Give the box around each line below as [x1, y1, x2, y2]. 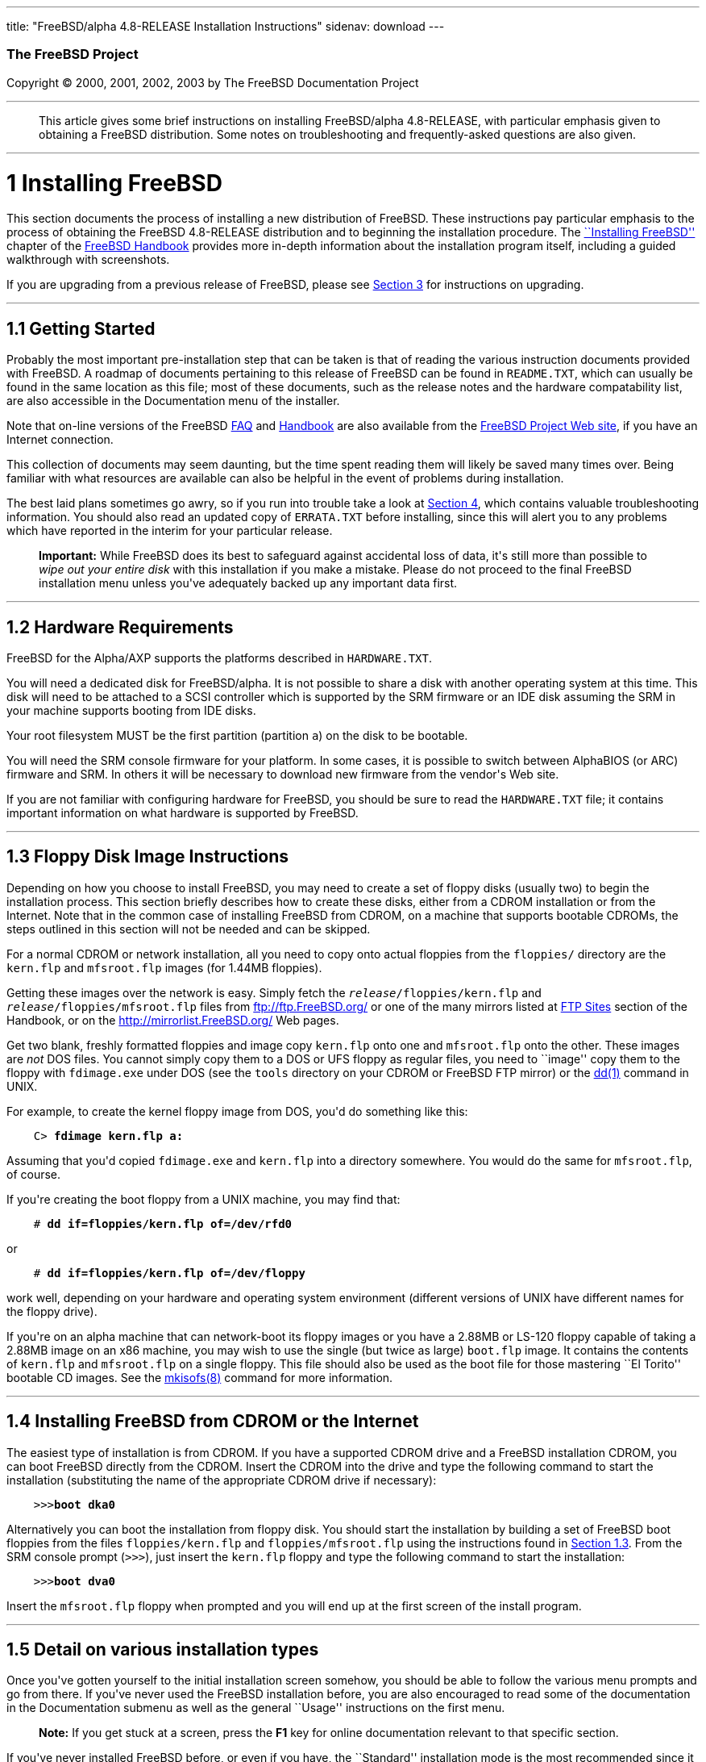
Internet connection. [6, 432, 114, 447]
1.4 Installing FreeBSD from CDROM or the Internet [6, 1411, 419, 1432]
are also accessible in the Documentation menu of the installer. [6, 394, 340, 408]
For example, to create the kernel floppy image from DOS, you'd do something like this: [6, 1104, 468, 1118]
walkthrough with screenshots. [6, 253, 170, 267]
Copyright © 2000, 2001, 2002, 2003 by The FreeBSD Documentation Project [6, 75, 419, 90]
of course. [6, 1167, 61, 1181]
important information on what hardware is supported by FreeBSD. [6, 805, 359, 820]
